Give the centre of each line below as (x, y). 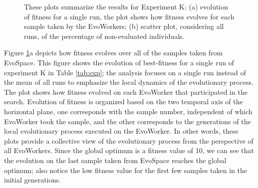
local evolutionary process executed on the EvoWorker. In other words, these (121, 131)
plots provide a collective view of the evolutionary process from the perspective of (129, 140)
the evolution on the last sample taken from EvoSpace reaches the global (115, 160)
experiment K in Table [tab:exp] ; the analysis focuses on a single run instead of (125, 72)
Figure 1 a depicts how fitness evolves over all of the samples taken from (114, 53)
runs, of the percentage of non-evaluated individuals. (104, 36)
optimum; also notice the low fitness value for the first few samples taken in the (126, 170)
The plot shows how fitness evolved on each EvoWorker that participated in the (126, 92)
